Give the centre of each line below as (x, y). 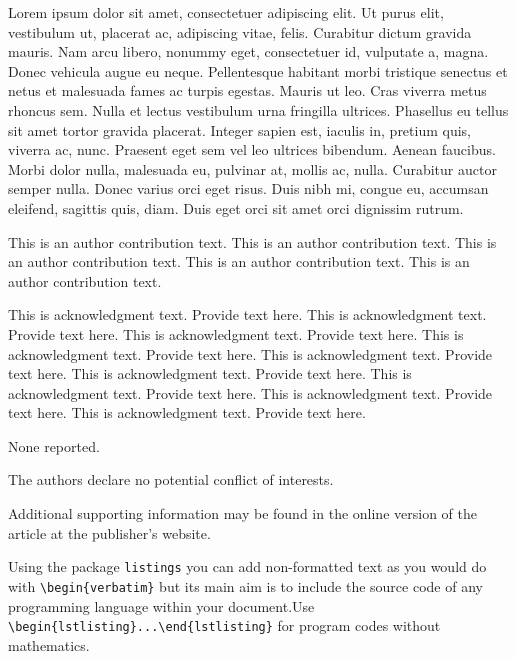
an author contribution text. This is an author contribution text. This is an (239, 261)
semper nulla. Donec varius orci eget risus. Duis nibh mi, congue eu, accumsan (248, 188)
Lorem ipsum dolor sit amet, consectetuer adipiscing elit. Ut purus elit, (226, 12)
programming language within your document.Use (161, 605)
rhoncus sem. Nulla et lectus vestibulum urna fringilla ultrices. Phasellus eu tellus (258, 109)
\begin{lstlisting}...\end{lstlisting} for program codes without (224, 625)
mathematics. (49, 644)
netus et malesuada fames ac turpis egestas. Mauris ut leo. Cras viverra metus (247, 90)
